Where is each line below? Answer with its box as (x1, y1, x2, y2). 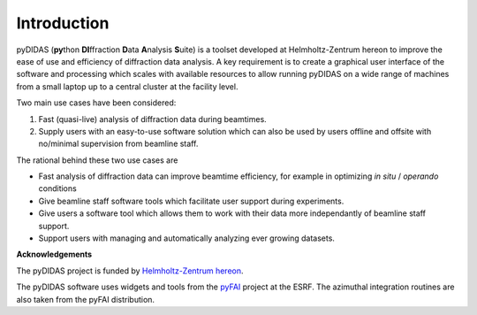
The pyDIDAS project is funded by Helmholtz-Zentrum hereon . (16, 265, 244, 276)
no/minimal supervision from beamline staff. (38, 138, 199, 150)
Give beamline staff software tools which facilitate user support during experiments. (38, 196, 344, 206)
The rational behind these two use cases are (16, 155, 178, 165)
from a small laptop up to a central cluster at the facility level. (16, 81, 238, 92)
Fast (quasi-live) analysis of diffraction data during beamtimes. (38, 113, 267, 124)
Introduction (16, 13, 110, 33)
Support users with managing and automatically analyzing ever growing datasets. (38, 233, 336, 243)
